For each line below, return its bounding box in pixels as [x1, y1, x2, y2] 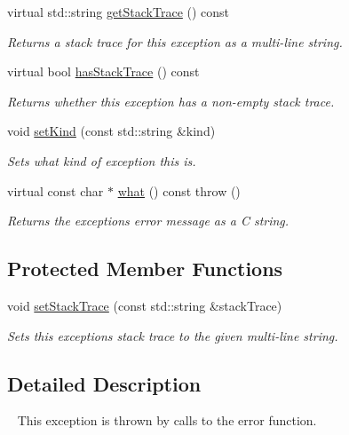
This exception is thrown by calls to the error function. [17, 411, 317, 430]
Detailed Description [7, 369, 202, 397]
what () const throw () [117, 181, 241, 200]
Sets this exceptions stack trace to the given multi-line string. [7, 326, 338, 344]
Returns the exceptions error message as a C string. [7, 211, 290, 230]
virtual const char [7, 181, 104, 200]
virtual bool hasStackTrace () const [7, 62, 200, 81]
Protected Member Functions [7, 255, 283, 282]
